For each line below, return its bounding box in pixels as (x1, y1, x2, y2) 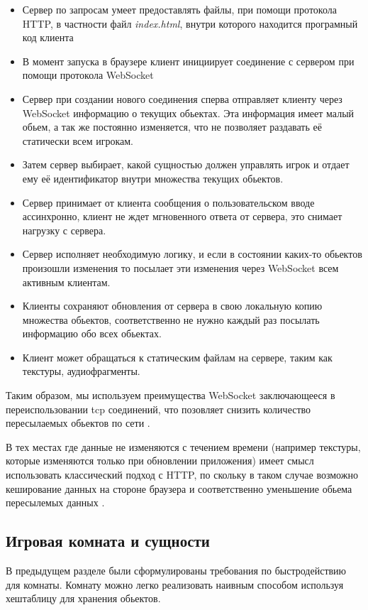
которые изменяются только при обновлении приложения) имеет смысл (6, 453, 314, 468)
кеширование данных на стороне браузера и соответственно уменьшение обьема (6, 481, 352, 496)
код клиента (22, 30, 74, 45)
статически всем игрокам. (22, 133, 133, 148)
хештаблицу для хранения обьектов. (6, 591, 161, 606)
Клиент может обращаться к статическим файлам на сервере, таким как (22, 349, 333, 364)
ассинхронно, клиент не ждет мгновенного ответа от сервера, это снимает (22, 209, 342, 224)
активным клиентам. (22, 274, 111, 289)
